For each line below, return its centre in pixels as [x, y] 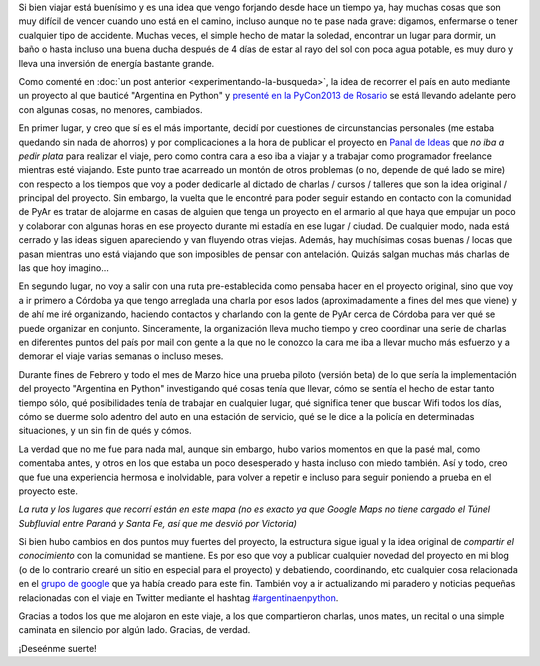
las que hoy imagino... [63, 268]
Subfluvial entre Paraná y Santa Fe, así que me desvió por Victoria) [157, 523]
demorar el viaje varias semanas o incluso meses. [121, 356]
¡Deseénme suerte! [57, 648]
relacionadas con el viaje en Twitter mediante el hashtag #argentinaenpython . [178, 597]
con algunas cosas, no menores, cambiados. [110, 109]
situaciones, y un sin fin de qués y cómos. [105, 431]
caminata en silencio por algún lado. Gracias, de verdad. [134, 630]
